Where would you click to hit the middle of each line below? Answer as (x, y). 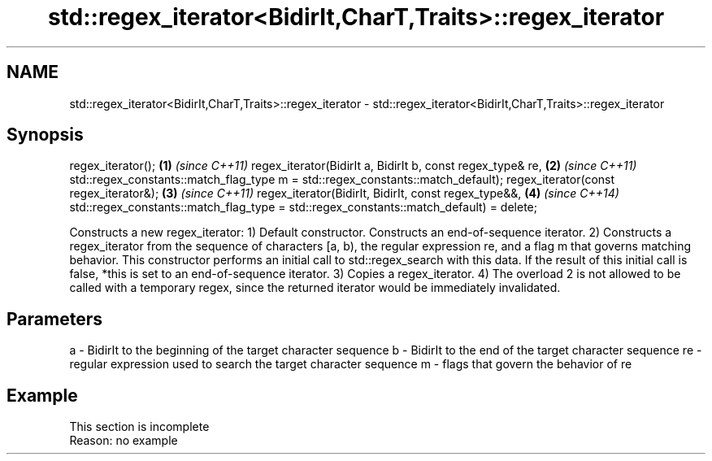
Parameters (54, 319)
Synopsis (45, 135)
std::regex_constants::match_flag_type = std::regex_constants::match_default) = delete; (303, 207)
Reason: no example (124, 441)
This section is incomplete (139, 427)
